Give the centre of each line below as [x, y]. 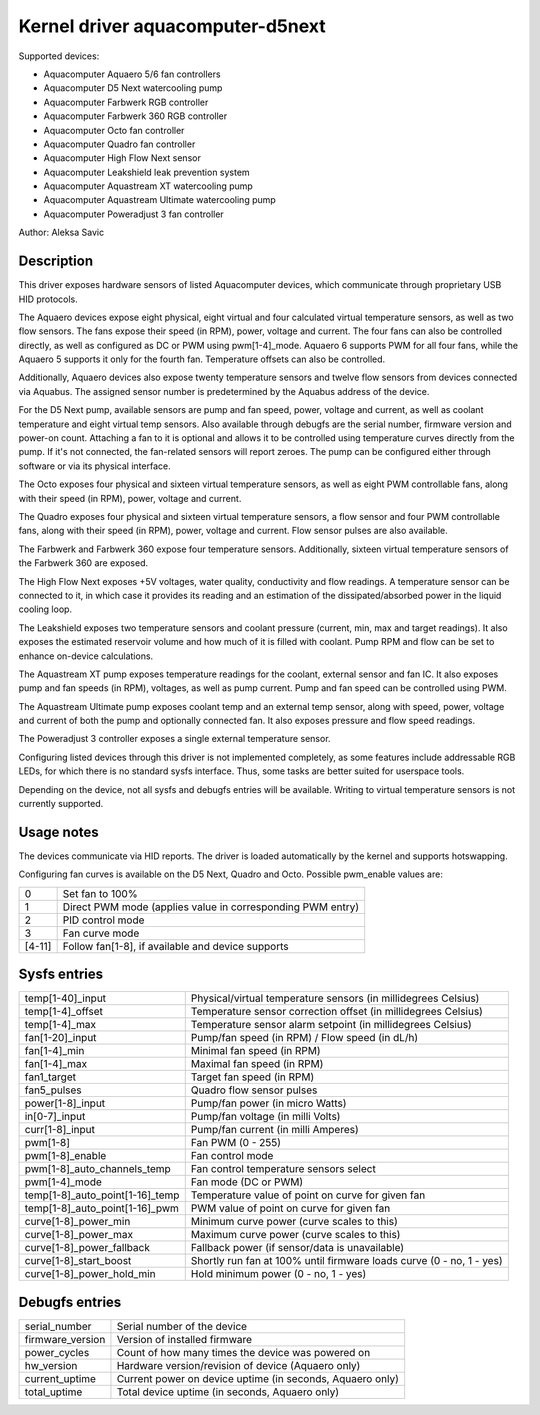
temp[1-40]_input [65, 998]
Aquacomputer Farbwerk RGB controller [126, 102]
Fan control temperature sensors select [283, 1169]
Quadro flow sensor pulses [254, 1090]
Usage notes [58, 831]
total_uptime [53, 1392]
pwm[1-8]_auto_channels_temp [98, 1169]
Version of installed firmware [184, 1339]
